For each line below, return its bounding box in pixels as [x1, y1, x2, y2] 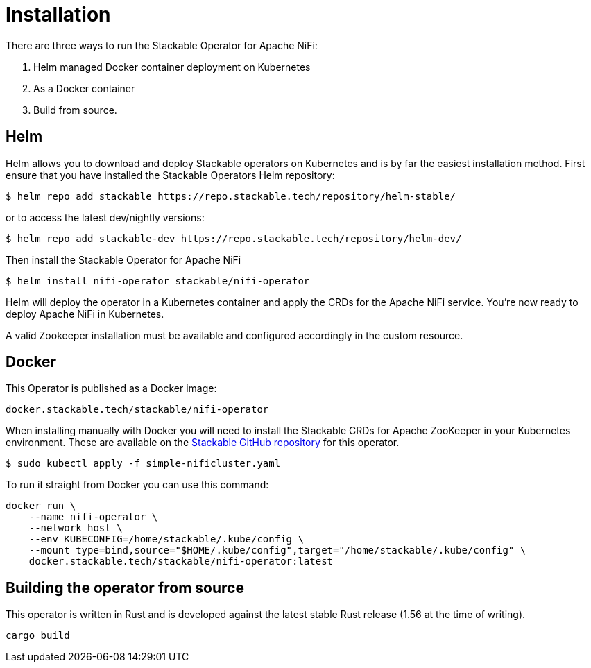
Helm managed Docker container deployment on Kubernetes [33, 60, 311, 73]
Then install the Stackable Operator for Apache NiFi [6, 253, 241, 266]
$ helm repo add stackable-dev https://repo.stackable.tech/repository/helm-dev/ [6, 232, 462, 244]
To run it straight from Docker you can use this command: [6, 479, 269, 491]
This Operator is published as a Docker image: [6, 382, 217, 395]
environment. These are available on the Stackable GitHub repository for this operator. [6, 436, 400, 449]
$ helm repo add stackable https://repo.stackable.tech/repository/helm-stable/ [6, 190, 456, 202]
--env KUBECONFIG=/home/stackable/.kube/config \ [28, 533, 304, 545]
